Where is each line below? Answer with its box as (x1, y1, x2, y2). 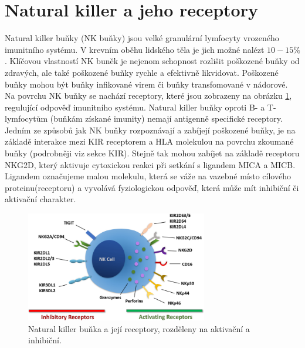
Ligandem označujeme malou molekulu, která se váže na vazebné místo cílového (5, 170, 291, 182)
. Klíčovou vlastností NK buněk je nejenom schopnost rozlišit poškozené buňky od (5, 55, 300, 67)
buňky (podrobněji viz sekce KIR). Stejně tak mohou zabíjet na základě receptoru (5, 147, 300, 159)
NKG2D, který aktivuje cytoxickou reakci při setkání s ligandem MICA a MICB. (5, 158, 296, 170)
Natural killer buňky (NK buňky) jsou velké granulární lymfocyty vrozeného (5, 32, 279, 44)
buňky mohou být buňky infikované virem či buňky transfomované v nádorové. (5, 78, 288, 90)
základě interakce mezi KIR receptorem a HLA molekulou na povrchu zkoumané (5, 135, 294, 148)
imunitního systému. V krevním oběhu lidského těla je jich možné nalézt (5, 43, 265, 55)
